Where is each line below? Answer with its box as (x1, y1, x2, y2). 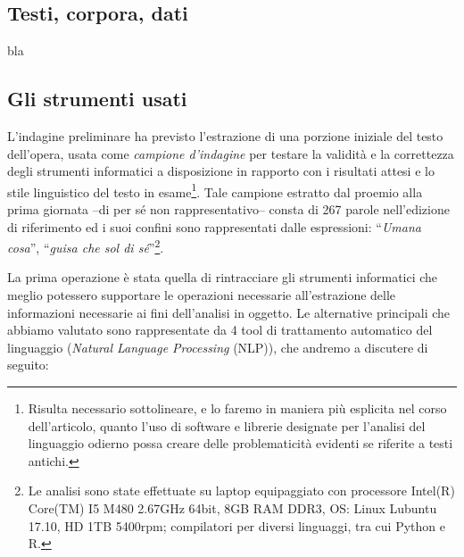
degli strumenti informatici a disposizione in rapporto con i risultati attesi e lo (7, 162, 435, 180)
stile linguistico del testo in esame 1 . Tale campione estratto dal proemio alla (7, 179, 423, 201)
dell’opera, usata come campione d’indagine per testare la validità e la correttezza (7, 144, 454, 162)
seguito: (7, 355, 49, 374)
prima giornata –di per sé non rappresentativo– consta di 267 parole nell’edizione (7, 200, 450, 219)
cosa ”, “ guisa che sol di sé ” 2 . (7, 236, 164, 256)
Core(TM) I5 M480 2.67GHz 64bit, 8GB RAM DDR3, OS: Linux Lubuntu (28, 499, 437, 517)
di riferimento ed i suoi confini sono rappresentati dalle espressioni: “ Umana (7, 217, 421, 236)
